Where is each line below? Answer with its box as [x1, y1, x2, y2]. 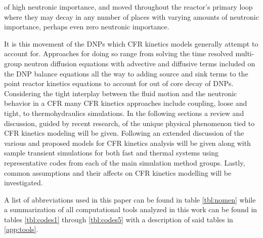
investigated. [4, 177, 43, 188]
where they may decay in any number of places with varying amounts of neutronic [4, 11, 259, 22]
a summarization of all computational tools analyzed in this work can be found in [4, 204, 257, 215]
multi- [235, 48, 254, 59]
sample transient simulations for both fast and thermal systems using [4, 147, 218, 158]
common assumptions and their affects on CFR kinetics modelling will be [4, 167, 232, 178]
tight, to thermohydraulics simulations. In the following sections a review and [4, 107, 244, 118]
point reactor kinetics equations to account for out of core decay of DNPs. [4, 78, 234, 89]
